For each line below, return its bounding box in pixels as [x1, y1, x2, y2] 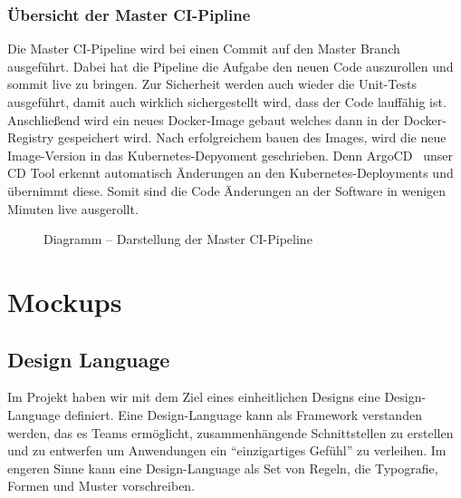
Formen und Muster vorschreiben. [7, 476, 196, 495]
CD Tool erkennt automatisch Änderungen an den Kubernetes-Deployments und [7, 163, 454, 182]
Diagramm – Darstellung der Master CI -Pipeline [43, 229, 312, 249]
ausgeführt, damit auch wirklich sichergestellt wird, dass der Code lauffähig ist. [7, 93, 447, 111]
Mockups [7, 282, 122, 319]
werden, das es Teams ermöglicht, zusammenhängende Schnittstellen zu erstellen [7, 423, 454, 442]
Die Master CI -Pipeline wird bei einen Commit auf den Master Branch [7, 39, 400, 58]
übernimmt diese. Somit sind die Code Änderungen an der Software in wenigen [7, 181, 447, 200]
